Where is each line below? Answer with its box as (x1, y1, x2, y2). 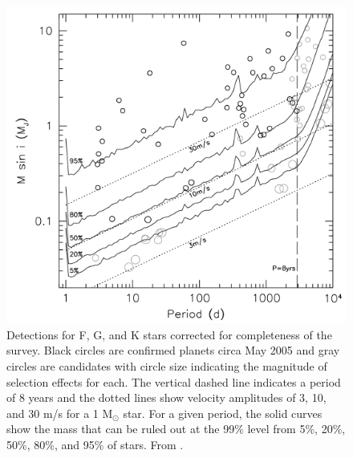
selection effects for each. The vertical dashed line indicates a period (6, 373, 341, 390)
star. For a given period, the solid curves (123, 404, 323, 421)
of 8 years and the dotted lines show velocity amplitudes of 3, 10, (6, 389, 327, 406)
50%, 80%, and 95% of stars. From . (6, 436, 184, 452)
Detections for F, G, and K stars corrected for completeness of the (6, 326, 332, 342)
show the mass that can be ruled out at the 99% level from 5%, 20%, (6, 420, 346, 437)
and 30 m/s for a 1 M (6, 404, 113, 421)
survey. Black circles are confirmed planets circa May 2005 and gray (6, 342, 340, 359)
